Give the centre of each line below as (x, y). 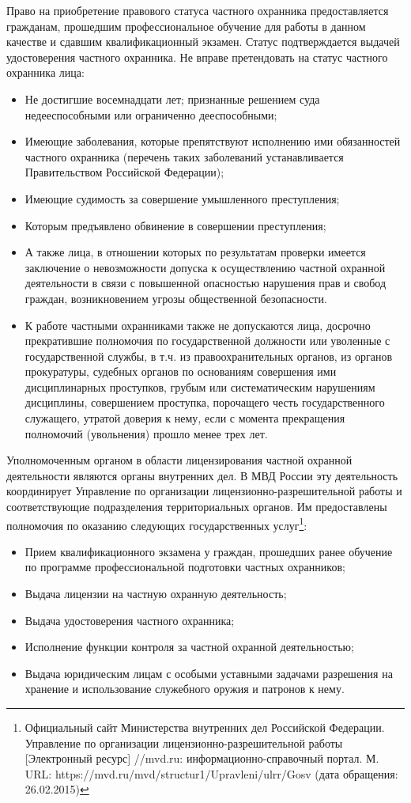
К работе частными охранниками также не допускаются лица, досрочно (198, 325)
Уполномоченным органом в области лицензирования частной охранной (179, 460)
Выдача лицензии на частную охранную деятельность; (156, 594)
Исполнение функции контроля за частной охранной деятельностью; (189, 647)
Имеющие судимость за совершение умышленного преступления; (182, 198)
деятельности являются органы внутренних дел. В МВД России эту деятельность (202, 475)
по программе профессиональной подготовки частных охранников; (185, 567)
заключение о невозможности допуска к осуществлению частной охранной (205, 267)
